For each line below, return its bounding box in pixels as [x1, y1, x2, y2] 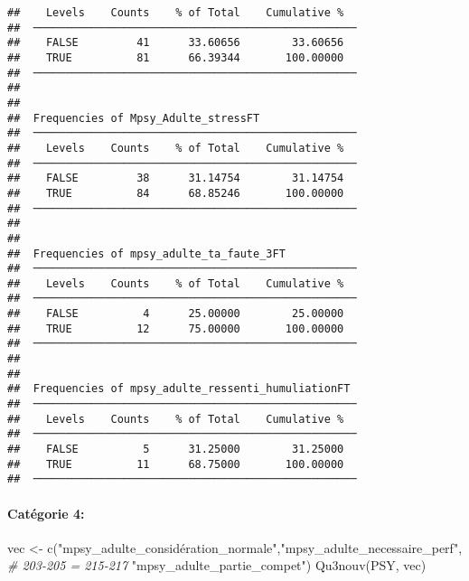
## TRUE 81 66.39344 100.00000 [7, 51, 344, 64]
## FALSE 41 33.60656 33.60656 [7, 36, 344, 50]
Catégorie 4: [7, 503, 85, 522]
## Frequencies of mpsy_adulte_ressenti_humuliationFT [7, 382, 351, 396]
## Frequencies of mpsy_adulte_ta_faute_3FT [7, 247, 286, 260]
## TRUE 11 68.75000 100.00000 [7, 457, 344, 471]
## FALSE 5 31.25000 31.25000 [7, 443, 344, 456]
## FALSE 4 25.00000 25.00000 [7, 307, 344, 321]
